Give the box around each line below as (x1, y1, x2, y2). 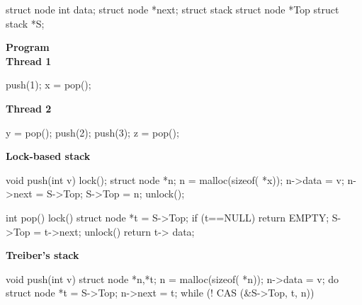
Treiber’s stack (6, 248, 79, 263)
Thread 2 (6, 100, 52, 115)
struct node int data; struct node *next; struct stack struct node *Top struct (6, 2, 339, 16)
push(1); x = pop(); (6, 77, 91, 92)
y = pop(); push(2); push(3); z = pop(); (6, 125, 179, 139)
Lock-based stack (6, 149, 91, 163)
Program (6, 40, 50, 54)
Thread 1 (6, 53, 52, 68)
